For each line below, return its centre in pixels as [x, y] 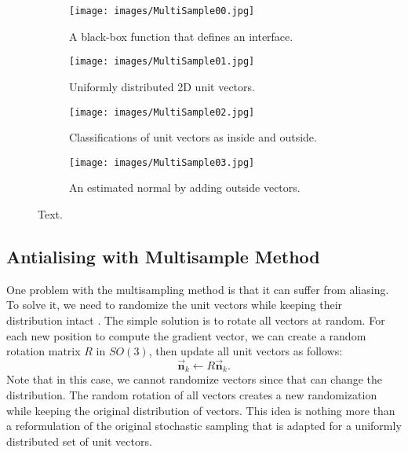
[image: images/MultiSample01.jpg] [162, 62]
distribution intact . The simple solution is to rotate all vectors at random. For [196, 320]
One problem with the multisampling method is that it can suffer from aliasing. [198, 289]
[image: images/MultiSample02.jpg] [162, 112]
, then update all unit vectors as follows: [246, 351]
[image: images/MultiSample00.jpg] [162, 11]
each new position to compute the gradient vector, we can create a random [186, 335]
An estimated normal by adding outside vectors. [185, 187]
